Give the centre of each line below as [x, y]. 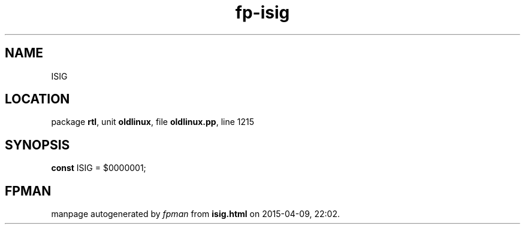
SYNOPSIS [37, 145]
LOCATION [37, 99]
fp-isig [262, 13]
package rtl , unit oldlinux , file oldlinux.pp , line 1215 [153, 122]
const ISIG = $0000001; [99, 168]
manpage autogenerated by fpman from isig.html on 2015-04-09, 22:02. [195, 214]
